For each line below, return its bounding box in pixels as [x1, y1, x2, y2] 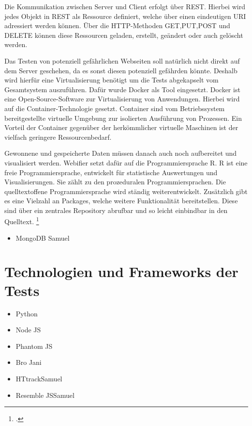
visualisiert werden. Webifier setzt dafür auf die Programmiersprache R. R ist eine [4, 157, 248, 167]
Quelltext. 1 [4, 215, 39, 227]
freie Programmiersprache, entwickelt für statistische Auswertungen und [4, 167, 218, 177]
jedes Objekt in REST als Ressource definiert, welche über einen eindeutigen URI [4, 11, 246, 21]
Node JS [15, 325, 41, 335]
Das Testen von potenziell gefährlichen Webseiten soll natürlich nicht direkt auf [4, 55, 240, 66]
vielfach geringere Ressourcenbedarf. [4, 131, 112, 142]
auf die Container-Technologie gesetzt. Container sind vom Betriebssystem [4, 103, 225, 113]
